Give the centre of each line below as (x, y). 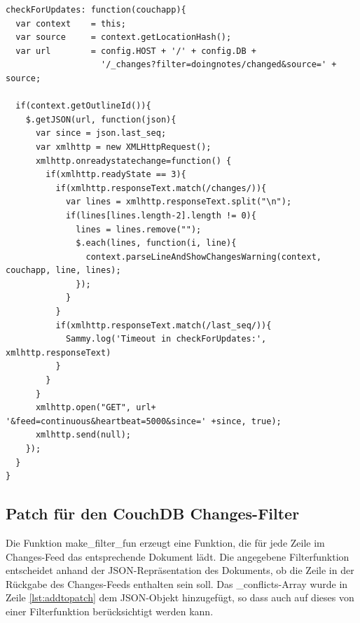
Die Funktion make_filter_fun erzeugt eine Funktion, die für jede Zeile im (165, 542)
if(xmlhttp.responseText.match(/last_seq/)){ (164, 325)
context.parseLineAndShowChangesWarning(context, (204, 257)
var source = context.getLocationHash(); (124, 37)
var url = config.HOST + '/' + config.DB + (136, 51)
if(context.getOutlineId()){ (83, 106)
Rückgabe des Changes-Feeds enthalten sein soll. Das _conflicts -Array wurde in (177, 583)
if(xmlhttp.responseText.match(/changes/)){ (161, 188)
